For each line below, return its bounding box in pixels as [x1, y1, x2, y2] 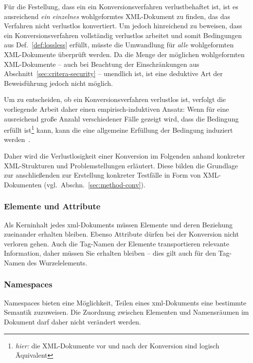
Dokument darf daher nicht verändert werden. [4, 316, 141, 326]
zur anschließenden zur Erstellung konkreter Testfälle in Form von [4, 170, 201, 180]
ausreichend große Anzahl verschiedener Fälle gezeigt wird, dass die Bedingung [4, 113, 239, 123]
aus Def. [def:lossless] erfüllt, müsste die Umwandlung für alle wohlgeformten [4, 40, 234, 50]
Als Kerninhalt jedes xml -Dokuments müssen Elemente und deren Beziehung [4, 219, 233, 229]
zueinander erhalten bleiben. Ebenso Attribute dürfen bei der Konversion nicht [4, 229, 239, 239]
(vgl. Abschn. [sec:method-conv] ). [44, 179, 145, 189]
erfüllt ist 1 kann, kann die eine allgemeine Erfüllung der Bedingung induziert [4, 123, 233, 135]
